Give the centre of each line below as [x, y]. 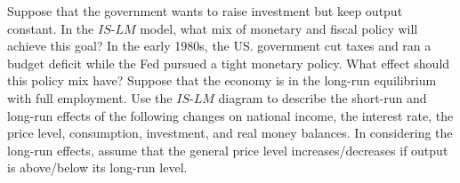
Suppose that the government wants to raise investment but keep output [205, 11]
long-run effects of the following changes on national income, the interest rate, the [230, 115]
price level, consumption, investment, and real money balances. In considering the [230, 133]
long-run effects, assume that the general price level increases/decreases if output [228, 150]
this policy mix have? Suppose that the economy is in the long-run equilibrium [222, 80]
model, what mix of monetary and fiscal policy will [279, 28]
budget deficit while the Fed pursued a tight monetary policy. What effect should [229, 63]
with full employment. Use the [90, 97]
